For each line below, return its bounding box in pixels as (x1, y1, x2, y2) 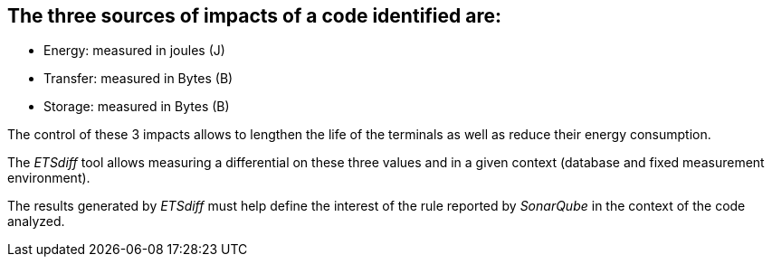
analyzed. (7, 213, 65, 230)
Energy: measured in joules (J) (43, 42, 225, 59)
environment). (7, 170, 91, 186)
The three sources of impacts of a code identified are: (7, 5, 502, 27)
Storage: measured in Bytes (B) (43, 99, 230, 115)
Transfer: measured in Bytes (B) (43, 71, 234, 87)
